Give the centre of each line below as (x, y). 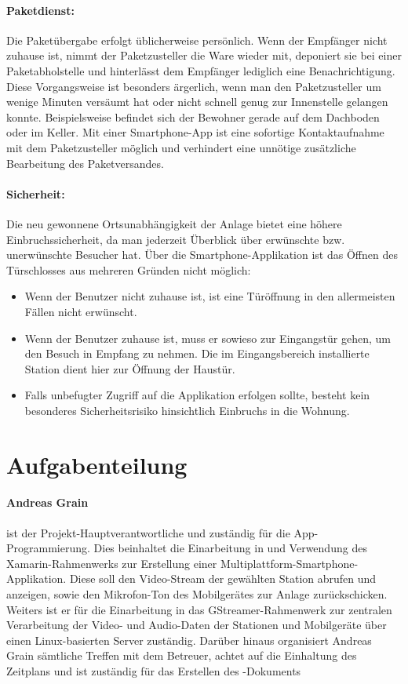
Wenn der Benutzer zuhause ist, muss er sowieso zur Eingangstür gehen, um (208, 338)
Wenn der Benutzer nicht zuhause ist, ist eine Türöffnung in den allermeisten (210, 296)
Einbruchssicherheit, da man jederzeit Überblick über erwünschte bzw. (176, 239)
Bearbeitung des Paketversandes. (85, 163)
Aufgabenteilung (97, 464)
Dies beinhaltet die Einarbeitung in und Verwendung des (230, 548)
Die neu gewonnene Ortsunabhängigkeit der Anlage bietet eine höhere (174, 223)
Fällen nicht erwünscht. (81, 311)
